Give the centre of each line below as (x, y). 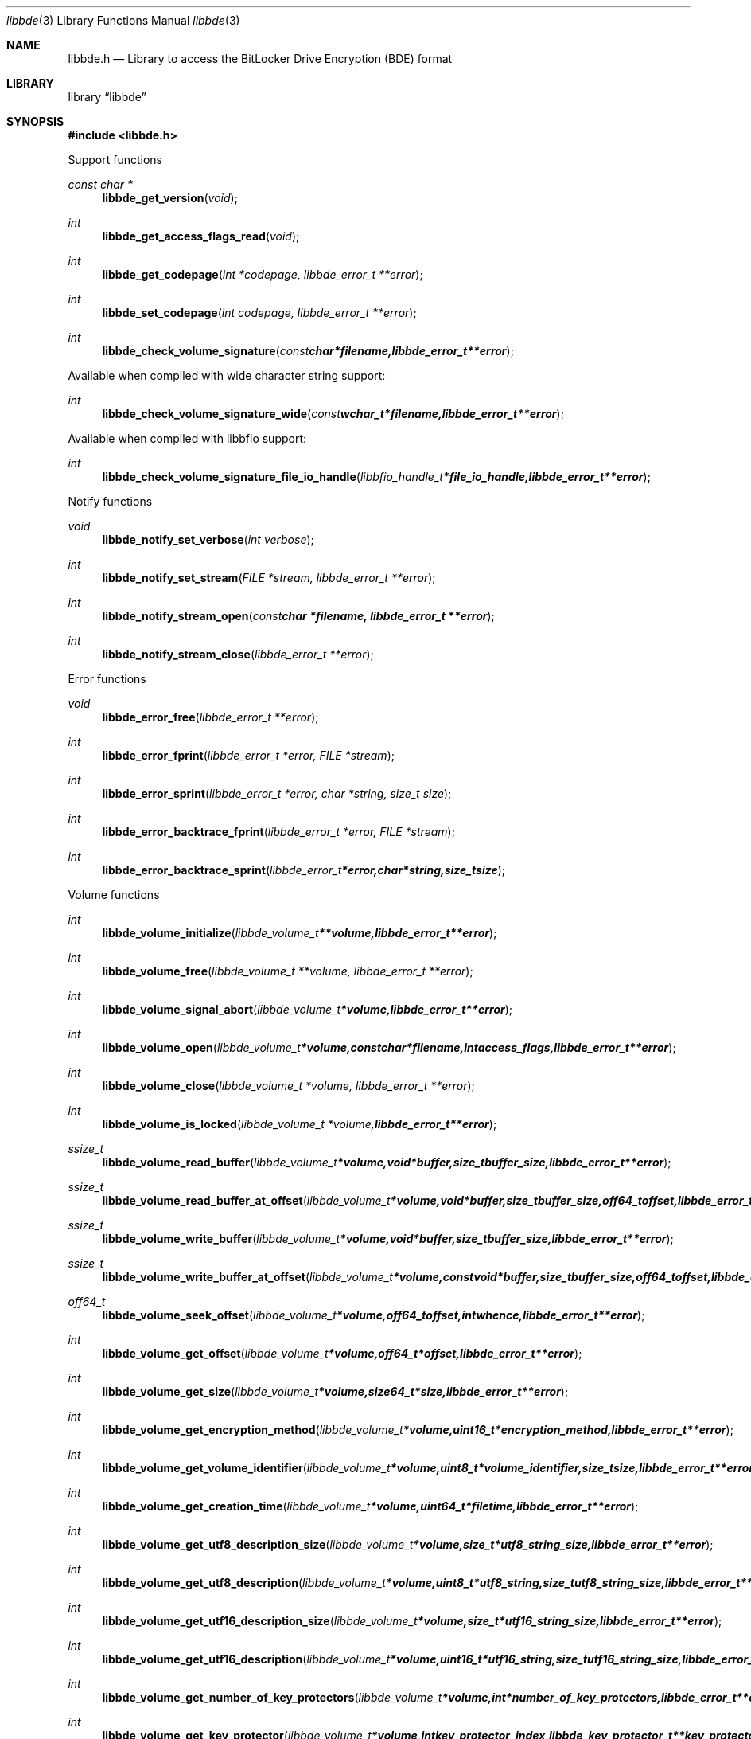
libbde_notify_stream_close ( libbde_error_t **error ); (238, 654)
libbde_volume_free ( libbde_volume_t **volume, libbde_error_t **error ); (288, 971)
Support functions (115, 160)
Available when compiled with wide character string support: (227, 375)
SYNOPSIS (35, 121)
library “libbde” (107, 97)
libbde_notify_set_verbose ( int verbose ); (208, 539)
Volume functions (114, 895)
